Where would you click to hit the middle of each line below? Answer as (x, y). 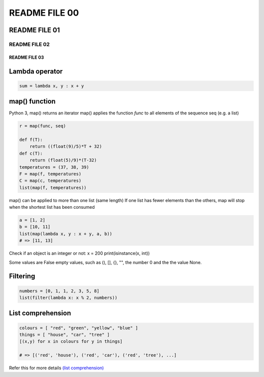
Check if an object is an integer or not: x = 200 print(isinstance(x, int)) (79, 253)
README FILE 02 (29, 44)
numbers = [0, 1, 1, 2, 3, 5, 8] (59, 291)
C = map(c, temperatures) (50, 181)
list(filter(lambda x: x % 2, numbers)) (68, 298)
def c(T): (31, 153)
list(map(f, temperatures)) (53, 188)
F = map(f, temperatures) (50, 174)
